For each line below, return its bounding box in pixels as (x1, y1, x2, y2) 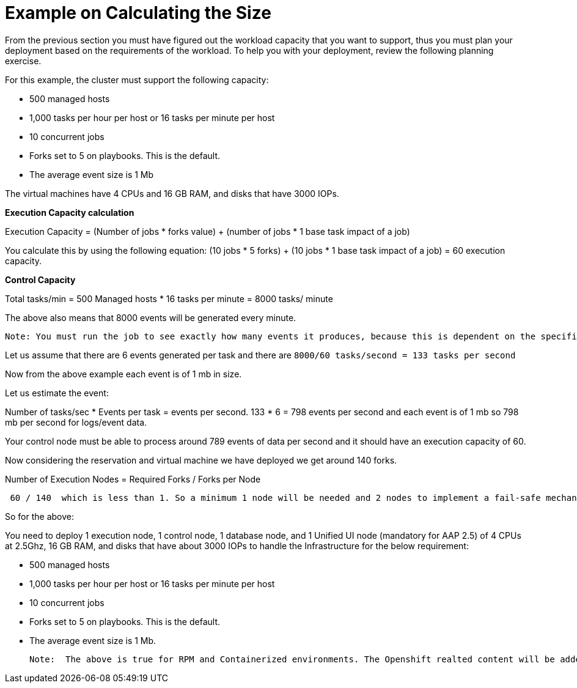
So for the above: (5, 511, 74, 522)
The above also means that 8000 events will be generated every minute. (5, 312, 296, 323)
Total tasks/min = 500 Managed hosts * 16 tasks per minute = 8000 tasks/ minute (5, 293, 333, 304)
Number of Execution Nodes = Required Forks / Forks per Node (5, 473, 261, 484)
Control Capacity (5, 274, 76, 285)
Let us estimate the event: (5, 387, 109, 398)
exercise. (5, 55, 42, 66)
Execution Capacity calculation (5, 207, 134, 218)
